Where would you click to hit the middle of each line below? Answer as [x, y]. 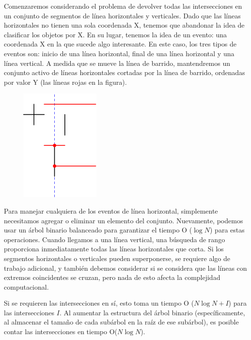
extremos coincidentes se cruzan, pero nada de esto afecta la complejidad [112, 277]
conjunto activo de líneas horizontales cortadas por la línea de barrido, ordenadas [125, 72]
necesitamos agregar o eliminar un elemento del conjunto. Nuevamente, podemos [124, 220]
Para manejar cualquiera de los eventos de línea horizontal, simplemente [111, 210]
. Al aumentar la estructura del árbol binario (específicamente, [152, 312]
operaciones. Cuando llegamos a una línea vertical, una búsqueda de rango [115, 239]
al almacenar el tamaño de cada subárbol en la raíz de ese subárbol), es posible [121, 322]
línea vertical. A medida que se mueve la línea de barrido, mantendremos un [117, 63]
